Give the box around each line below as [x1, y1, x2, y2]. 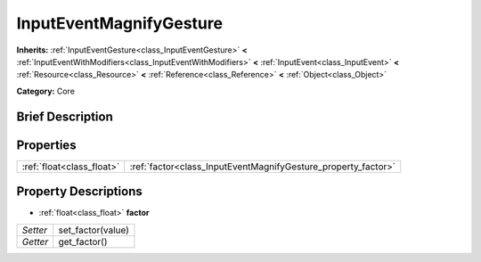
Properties [16, 137, 77, 152]
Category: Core [16, 86, 76, 96]
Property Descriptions [16, 184, 143, 200]
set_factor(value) [58, 224, 129, 236]
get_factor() [58, 235, 108, 248]
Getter [21, 235, 49, 248]
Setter [21, 224, 48, 236]
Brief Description [16, 109, 113, 124]
